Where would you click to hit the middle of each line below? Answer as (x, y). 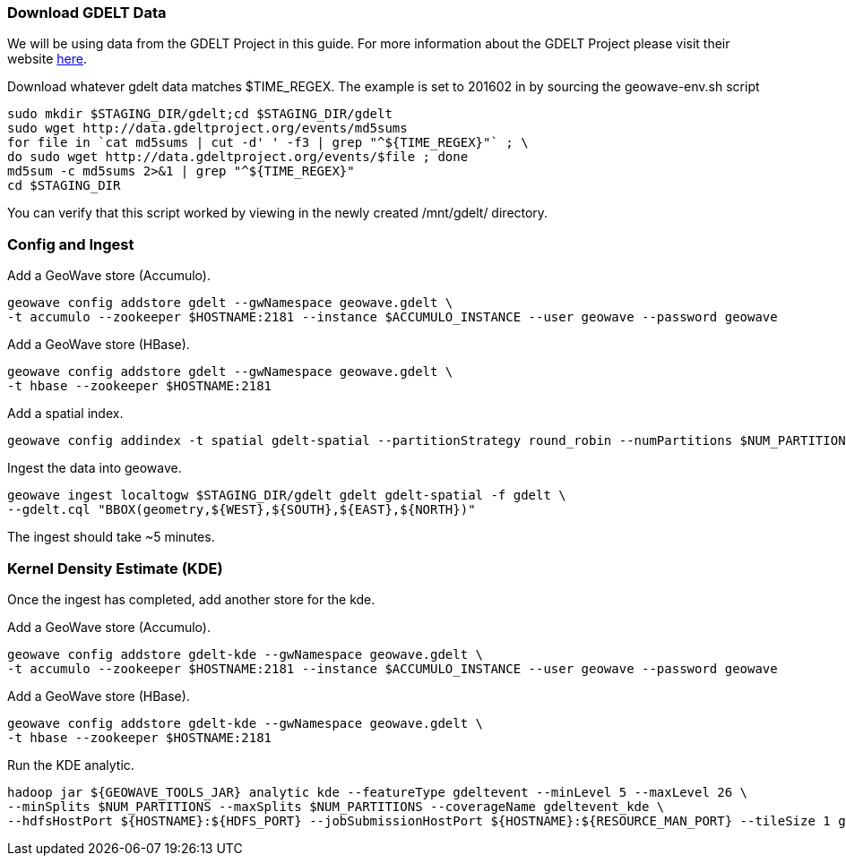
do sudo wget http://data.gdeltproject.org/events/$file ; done (238, 157)
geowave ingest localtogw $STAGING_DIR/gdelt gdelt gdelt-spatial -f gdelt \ (287, 496)
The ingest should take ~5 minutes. (111, 537)
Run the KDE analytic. (71, 765)
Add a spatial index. (65, 414)
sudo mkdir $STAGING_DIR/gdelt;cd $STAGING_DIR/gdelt (200, 114)
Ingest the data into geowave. (95, 468)
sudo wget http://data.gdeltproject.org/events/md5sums (207, 128)
